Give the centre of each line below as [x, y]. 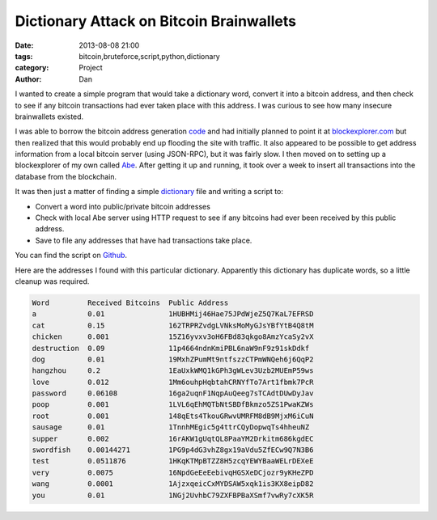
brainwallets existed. [49, 116]
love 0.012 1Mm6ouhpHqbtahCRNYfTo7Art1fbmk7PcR [173, 382]
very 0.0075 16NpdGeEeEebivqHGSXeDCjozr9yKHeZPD [173, 472]
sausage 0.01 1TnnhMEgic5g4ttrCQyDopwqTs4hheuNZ [171, 427]
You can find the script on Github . [71, 256]
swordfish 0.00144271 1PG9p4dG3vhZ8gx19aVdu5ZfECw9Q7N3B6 [173, 450]
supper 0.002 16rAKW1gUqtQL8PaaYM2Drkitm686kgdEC [173, 438]
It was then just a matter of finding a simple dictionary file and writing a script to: [149, 192]
